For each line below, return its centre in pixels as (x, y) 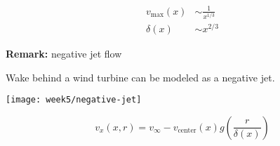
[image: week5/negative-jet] (74, 100)
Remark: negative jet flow (64, 54)
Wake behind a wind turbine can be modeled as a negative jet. (140, 77)
